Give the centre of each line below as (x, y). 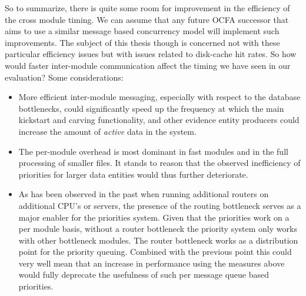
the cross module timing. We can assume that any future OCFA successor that (147, 19)
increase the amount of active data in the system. (107, 131)
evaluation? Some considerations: (64, 77)
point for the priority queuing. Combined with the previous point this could (155, 252)
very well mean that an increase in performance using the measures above (152, 263)
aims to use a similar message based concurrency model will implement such (142, 31)
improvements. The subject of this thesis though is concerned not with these (142, 42)
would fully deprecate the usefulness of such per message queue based (144, 275)
